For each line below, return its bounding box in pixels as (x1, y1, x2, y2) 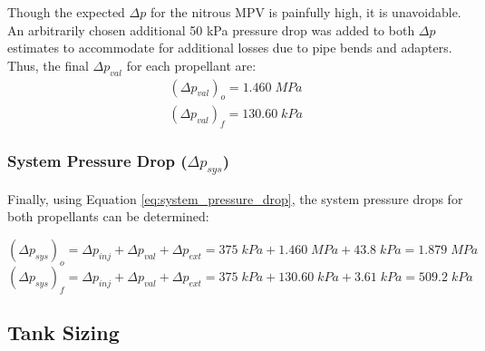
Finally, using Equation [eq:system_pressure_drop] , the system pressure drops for (7, 189, 463, 208)
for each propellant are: (126, 55, 257, 74)
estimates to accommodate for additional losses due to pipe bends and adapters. (7, 38, 452, 57)
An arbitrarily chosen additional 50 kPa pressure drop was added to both (7, 20, 415, 39)
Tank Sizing (7, 317, 120, 346)
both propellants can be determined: (7, 207, 209, 226)
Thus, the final (7, 55, 89, 74)
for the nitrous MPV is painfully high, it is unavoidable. (150, 3, 461, 21)
